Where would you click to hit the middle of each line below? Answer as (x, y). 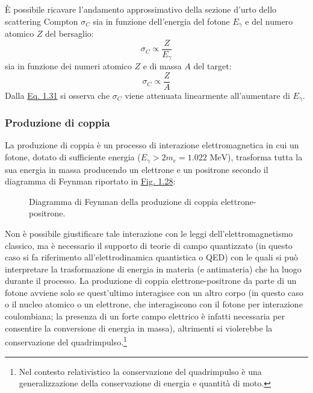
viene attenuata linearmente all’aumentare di (207, 95)
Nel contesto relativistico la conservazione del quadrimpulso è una (140, 371)
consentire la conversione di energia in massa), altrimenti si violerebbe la (139, 328)
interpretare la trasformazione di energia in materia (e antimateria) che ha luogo (153, 269)
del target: (212, 66)
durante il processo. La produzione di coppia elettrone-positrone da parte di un (151, 281)
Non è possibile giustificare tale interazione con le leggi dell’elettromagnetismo (149, 233)
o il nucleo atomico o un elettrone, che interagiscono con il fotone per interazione (154, 304)
